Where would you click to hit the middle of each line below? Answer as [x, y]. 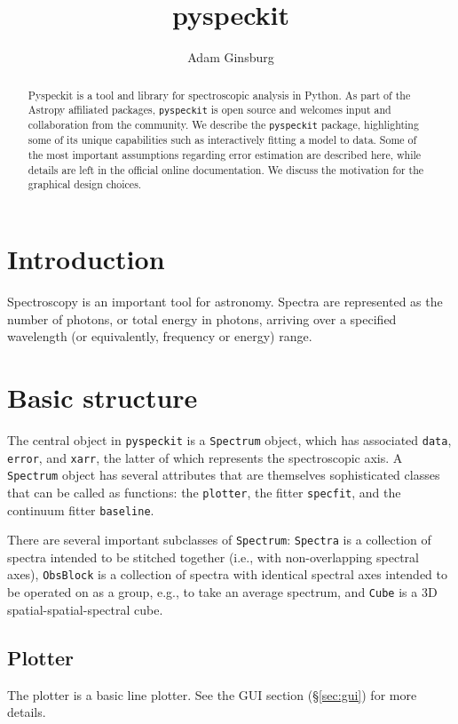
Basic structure [103, 397]
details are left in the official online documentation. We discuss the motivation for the [226, 169]
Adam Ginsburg [231, 57]
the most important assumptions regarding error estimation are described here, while [225, 155]
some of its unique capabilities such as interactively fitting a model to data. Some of [222, 140]
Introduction [86, 259]
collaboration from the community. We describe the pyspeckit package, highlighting [223, 125]
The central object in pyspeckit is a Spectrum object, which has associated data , [229, 439]
